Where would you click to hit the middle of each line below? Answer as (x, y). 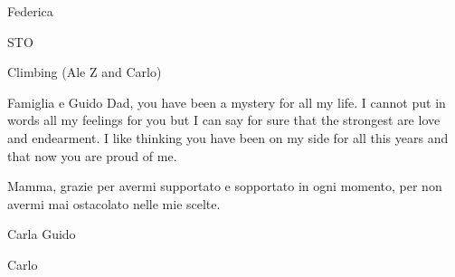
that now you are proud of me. (92, 155)
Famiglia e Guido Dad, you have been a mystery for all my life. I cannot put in (227, 102)
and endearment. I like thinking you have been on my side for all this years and (228, 137)
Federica (30, 11)
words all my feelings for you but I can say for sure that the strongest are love (224, 120)
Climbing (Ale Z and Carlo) (85, 72)
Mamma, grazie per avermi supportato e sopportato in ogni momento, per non (225, 186)
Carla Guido (42, 234)
